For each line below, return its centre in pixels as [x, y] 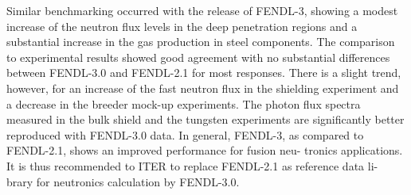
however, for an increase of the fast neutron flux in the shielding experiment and [203, 88]
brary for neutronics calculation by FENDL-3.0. [123, 181]
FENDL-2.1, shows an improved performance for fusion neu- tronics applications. [205, 150]
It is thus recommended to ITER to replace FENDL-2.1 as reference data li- [192, 165]
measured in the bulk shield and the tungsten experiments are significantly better [205, 119]
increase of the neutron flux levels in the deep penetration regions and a [182, 26]
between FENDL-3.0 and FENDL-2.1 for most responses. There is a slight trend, [204, 73]
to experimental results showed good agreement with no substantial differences [198, 57]
